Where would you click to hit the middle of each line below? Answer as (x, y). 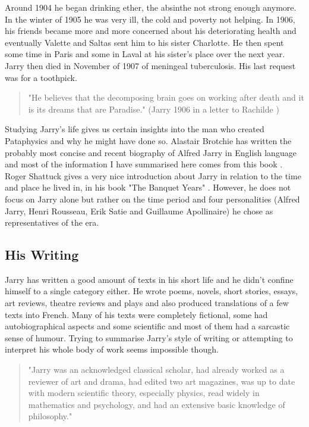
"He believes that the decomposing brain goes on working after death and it (166, 97)
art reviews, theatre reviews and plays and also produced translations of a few (147, 303)
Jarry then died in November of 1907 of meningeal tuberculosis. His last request (150, 65)
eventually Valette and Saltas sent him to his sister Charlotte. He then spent (144, 42)
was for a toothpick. (41, 77)
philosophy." (50, 416)
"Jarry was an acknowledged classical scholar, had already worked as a (156, 370)
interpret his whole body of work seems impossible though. (112, 349)
